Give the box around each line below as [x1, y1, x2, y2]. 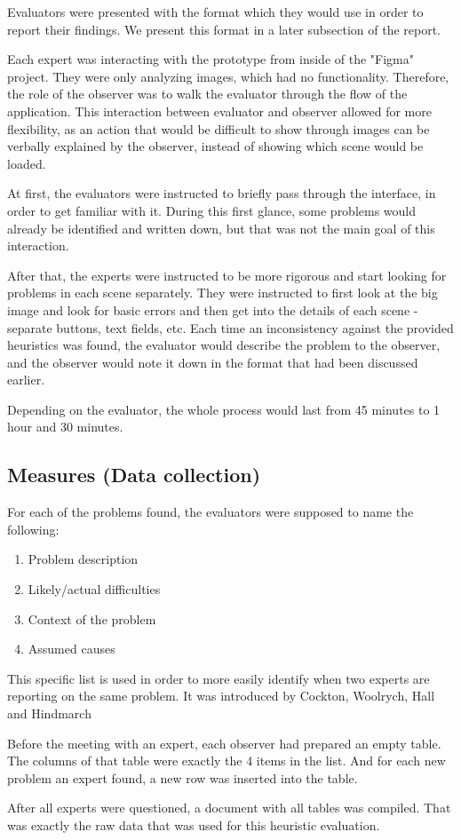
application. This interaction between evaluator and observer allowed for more [7, 101, 432, 120]
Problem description [28, 550, 139, 568]
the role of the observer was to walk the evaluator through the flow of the [7, 84, 408, 103]
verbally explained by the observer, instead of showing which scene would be [7, 137, 424, 155]
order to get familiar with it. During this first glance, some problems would [7, 201, 417, 219]
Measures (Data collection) [7, 461, 261, 488]
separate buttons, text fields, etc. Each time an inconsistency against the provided [7, 318, 454, 337]
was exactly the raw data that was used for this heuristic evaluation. [7, 815, 380, 834]
